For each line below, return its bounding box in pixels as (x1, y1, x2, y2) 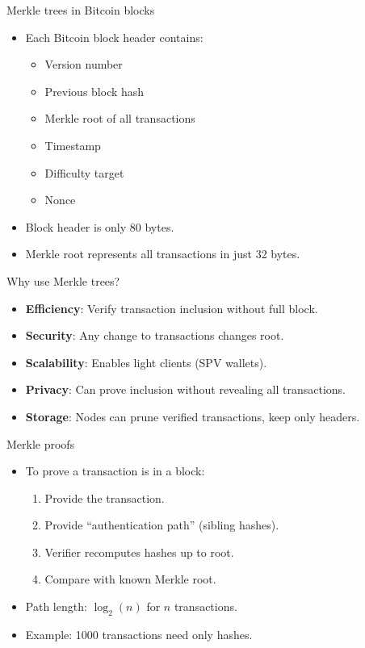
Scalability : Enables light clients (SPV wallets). (25, 353, 267, 370)
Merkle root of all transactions (44, 110, 195, 127)
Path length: (25, 598, 87, 615)
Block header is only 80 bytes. (25, 218, 174, 235)
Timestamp (44, 136, 101, 153)
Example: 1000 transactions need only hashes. (25, 625, 253, 642)
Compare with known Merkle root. (44, 571, 216, 587)
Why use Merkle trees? (6, 272, 120, 289)
